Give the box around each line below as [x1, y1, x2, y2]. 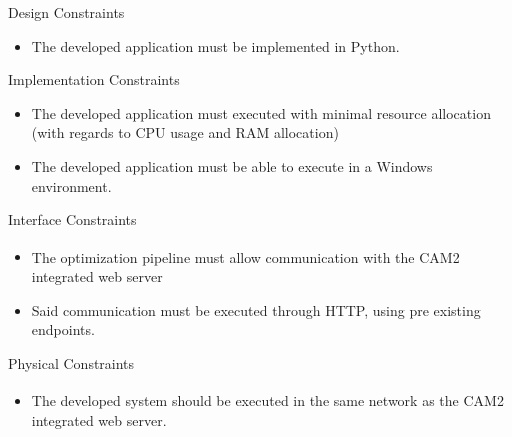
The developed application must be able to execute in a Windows [31, 155, 433, 176]
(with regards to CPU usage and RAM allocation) [31, 122, 339, 143]
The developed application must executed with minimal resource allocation [31, 102, 491, 123]
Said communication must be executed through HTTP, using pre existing [31, 299, 481, 320]
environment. [31, 175, 112, 196]
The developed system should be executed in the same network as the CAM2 [31, 390, 504, 411]
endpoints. [31, 319, 95, 340]
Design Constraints [8, 2, 125, 22]
